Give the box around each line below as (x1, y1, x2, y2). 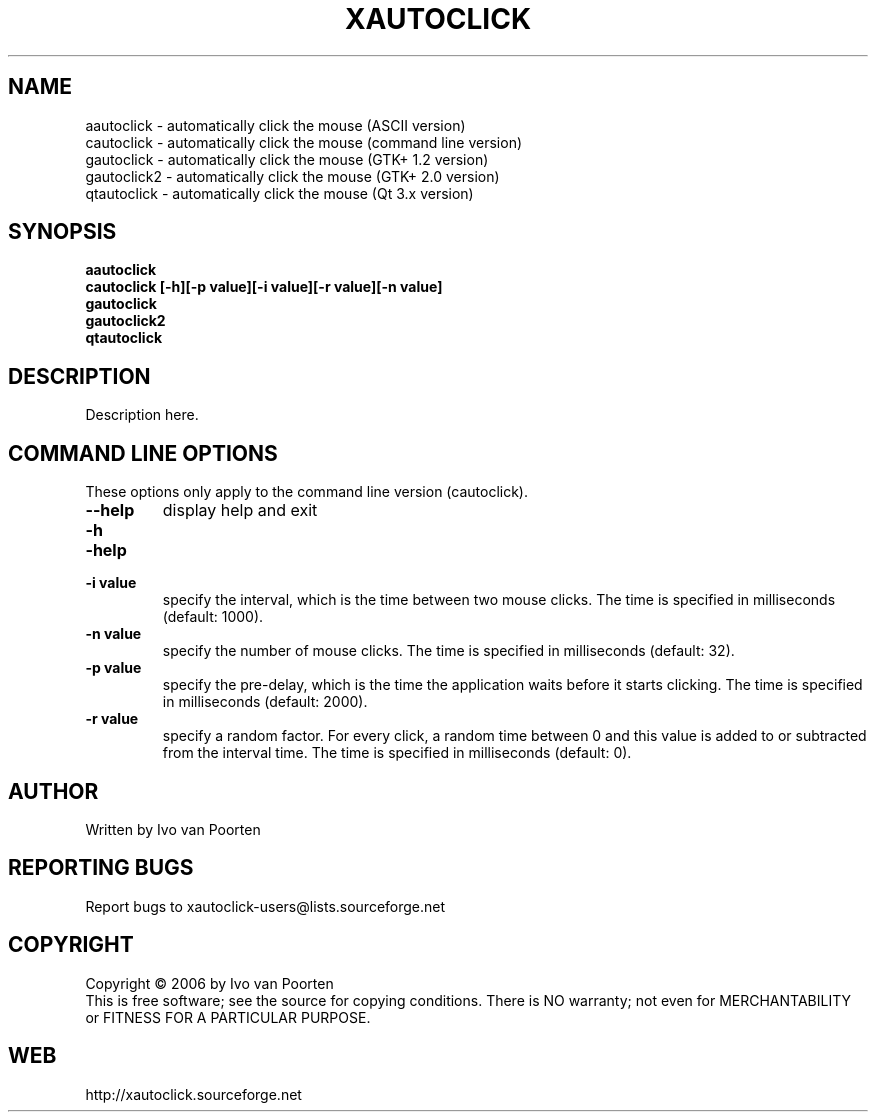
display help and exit (162, 500, 318, 521)
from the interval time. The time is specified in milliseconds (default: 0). (162, 744, 632, 762)
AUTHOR (8, 778, 99, 804)
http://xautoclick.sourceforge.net (85, 1085, 302, 1103)
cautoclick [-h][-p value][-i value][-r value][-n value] (85, 278, 443, 296)
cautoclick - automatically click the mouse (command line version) (85, 133, 523, 151)
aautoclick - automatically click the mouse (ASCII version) (85, 116, 466, 134)
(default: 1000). (162, 608, 264, 626)
